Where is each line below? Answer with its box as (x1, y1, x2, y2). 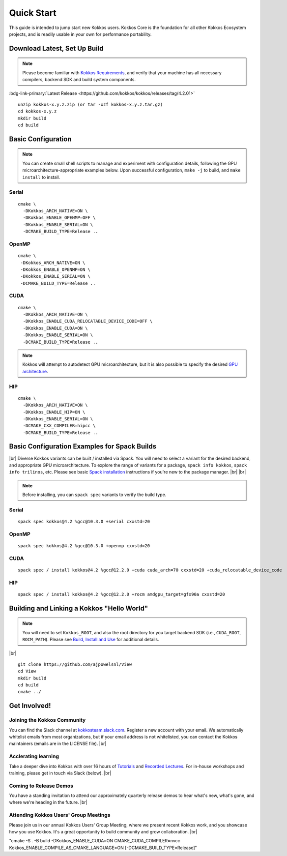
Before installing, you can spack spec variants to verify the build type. (22, 492, 167, 498)
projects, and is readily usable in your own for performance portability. (9, 31, 152, 37)
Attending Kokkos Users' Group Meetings (9, 812, 111, 819)
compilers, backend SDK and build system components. (22, 77, 136, 83)
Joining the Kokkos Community (9, 717, 86, 724)
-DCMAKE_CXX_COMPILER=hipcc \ (23, 423, 96, 429)
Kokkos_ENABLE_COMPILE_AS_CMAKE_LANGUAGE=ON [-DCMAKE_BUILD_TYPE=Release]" (9, 845, 197, 851)
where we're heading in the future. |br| (9, 799, 88, 805)
